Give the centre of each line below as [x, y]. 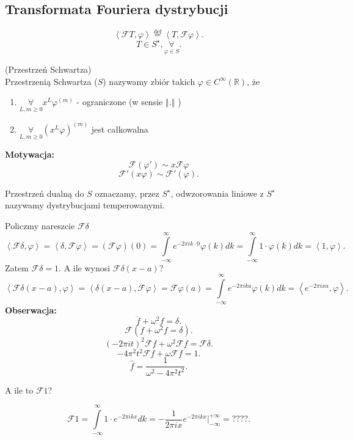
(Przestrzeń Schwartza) [48, 69]
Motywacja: [30, 154]
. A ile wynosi [85, 267]
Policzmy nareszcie [40, 225]
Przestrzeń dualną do [45, 193]
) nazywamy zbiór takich [149, 81]
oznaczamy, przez [127, 193]
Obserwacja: [31, 310]
